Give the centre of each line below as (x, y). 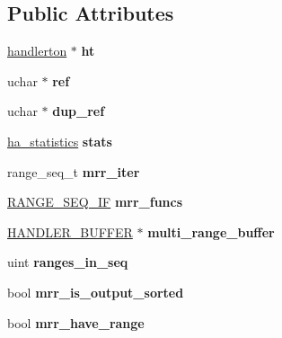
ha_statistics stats (60, 141)
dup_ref (79, 111)
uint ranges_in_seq (68, 262)
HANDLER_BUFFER (70, 231)
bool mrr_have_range (76, 322)
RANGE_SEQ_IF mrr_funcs (95, 202)
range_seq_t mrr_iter (74, 171)
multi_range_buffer (211, 231)
